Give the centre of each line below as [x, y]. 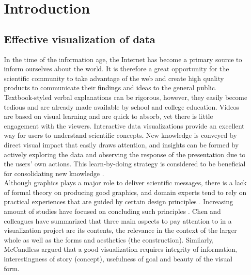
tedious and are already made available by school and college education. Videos [122, 106]
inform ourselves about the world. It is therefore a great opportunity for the [117, 69]
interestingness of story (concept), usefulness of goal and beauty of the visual [118, 259]
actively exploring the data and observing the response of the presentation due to [125, 154]
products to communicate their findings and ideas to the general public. [110, 88]
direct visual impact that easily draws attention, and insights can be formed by [121, 144]
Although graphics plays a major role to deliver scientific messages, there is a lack [125, 183]
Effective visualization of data [80, 39]
